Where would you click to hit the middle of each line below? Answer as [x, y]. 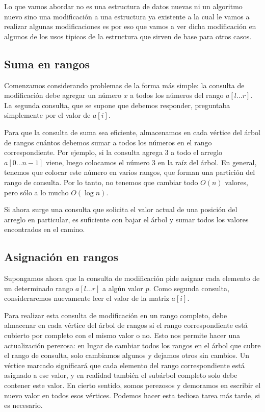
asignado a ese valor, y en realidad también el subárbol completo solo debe [121, 375]
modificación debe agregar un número [63, 95]
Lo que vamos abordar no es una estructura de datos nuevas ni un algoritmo [123, 6]
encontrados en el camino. [45, 229]
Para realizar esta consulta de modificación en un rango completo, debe [116, 315]
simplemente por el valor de [47, 115]
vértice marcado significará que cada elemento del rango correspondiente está [124, 365]
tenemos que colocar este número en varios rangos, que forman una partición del [130, 172]
